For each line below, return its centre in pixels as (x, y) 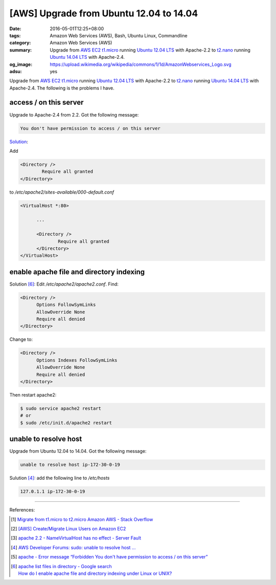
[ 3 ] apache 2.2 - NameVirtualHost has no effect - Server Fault (76, 538)
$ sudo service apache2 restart (61, 408)
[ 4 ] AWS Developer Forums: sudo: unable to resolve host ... (73, 547)
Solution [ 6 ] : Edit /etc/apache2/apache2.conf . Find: (64, 284)
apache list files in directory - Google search (65, 566)
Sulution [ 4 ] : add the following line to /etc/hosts (60, 478)
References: (22, 510)
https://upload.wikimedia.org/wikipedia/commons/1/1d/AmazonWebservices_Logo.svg (141, 64)
